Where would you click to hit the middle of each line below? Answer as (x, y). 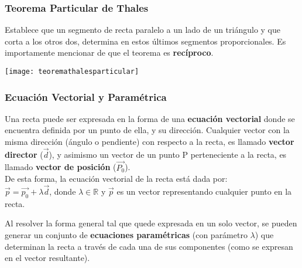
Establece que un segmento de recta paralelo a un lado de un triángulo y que (143, 30)
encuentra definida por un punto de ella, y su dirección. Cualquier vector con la (147, 130)
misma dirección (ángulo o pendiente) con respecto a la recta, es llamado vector (150, 142)
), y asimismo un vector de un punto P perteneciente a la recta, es (168, 154)
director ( (24, 154)
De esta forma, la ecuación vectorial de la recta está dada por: (116, 179)
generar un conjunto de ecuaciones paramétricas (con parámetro (126, 235)
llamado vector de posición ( (61, 167)
